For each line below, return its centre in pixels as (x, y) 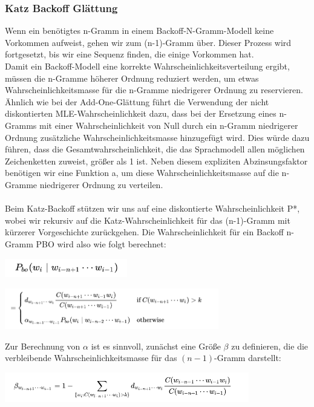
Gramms (21, 125)
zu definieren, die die (270, 346)
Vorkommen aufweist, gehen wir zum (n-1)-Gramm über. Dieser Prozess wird (148, 42)
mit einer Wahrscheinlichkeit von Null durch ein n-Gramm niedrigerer (168, 125)
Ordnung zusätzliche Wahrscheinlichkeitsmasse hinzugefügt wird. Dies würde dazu (157, 137)
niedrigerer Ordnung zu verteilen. (101, 184)
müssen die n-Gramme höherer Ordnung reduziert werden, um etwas (132, 78)
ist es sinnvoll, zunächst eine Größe (156, 346)
